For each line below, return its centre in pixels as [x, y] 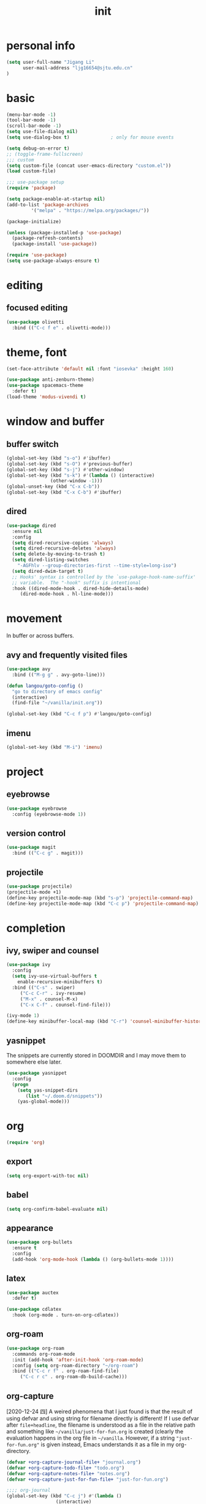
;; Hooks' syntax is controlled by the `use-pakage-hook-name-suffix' [104, 577]
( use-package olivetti [35, 322]
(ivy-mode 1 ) [23, 1016]
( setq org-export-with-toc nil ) [48, 1176]
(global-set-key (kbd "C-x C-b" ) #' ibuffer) [64, 493]
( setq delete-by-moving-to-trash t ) [59, 554]
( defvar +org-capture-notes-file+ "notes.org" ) [68, 1473]
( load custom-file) [31, 171]
